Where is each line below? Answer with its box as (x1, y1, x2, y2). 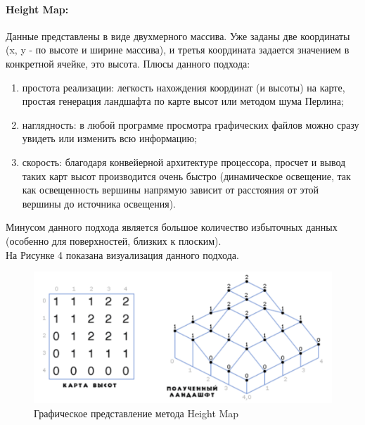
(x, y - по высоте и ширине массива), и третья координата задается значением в (6, 42, 350, 57)
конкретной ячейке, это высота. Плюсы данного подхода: (6, 56, 250, 70)
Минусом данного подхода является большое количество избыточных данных (6, 220, 338, 234)
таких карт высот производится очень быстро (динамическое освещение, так (22, 168, 351, 183)
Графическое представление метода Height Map (34, 405, 239, 420)
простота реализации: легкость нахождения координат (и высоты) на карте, (22, 80, 345, 94)
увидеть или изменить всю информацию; (22, 131, 198, 146)
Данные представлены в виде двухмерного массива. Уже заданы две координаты (6, 28, 350, 43)
